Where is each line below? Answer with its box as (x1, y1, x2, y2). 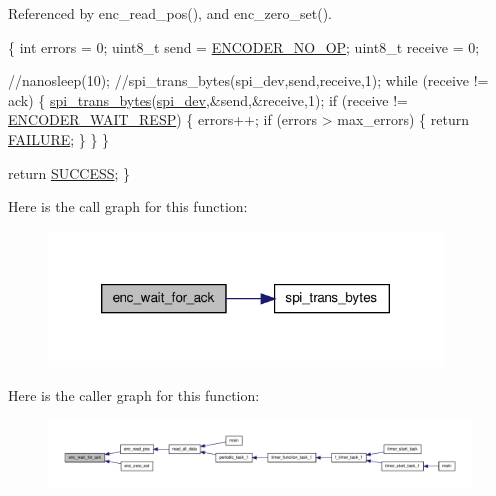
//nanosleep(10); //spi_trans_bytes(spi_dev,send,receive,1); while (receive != (8, 70, 489, 91)
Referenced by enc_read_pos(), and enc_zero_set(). (8, 3, 333, 23)
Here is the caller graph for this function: (8, 384, 260, 405)
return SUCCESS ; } (8, 162, 131, 183)
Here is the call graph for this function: (8, 196, 248, 217)
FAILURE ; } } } (8, 128, 110, 149)
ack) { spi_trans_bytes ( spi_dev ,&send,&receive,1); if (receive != (8, 89, 408, 110)
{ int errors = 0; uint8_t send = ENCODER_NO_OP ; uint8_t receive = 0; (8, 36, 480, 57)
